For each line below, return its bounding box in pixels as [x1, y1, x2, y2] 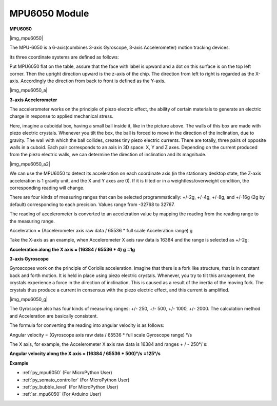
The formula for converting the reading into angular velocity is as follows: [9, 322, 164, 328]
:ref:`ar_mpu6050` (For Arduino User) [22, 391, 102, 397]
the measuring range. [9, 218, 55, 224]
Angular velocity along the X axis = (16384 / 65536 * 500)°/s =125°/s [9, 350, 161, 357]
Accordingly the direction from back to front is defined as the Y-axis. [21, 78, 166, 84]
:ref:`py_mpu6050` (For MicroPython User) [22, 370, 112, 376]
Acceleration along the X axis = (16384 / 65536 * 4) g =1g [9, 246, 135, 252]
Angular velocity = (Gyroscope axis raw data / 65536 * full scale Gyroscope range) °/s [9, 331, 192, 338]
